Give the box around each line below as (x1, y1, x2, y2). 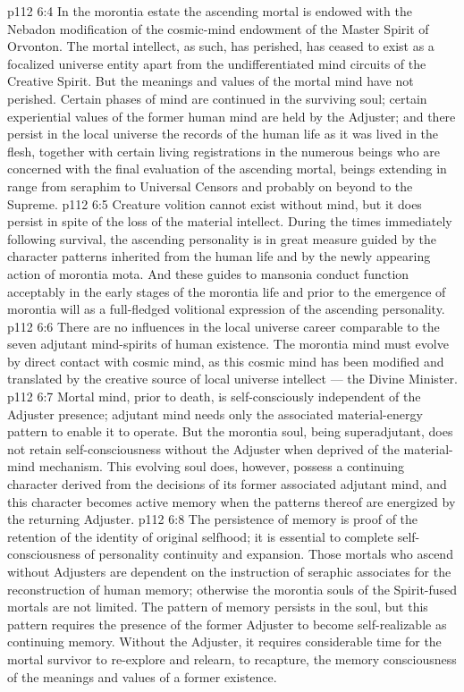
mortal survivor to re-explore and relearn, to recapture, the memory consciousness (7, 649, 457, 668)
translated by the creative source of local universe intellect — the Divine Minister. (7, 369, 458, 388)
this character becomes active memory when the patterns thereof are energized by (7, 492, 456, 511)
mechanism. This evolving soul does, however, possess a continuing (38, 457, 404, 476)
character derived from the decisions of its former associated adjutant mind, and (7, 475, 447, 494)
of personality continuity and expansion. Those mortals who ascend (84, 544, 453, 563)
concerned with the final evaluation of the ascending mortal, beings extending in (7, 159, 447, 178)
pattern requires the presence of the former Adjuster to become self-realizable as (7, 614, 447, 633)
